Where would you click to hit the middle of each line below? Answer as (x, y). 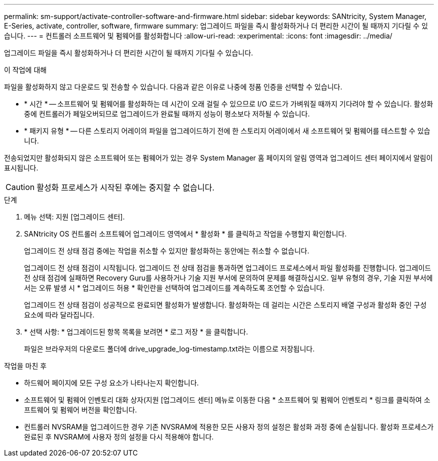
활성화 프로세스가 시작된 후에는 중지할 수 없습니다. (125, 187)
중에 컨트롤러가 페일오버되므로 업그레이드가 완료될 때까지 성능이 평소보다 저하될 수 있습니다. (167, 114)
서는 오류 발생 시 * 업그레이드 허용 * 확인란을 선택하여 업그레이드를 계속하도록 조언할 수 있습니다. (174, 288)
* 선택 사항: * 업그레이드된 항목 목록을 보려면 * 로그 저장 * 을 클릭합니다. (136, 332)
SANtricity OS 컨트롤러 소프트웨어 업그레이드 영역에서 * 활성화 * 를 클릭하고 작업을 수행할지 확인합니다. (185, 234)
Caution (20, 187)
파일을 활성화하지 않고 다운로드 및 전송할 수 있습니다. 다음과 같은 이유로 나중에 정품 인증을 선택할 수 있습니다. (173, 87)
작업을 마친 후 (25, 366)
